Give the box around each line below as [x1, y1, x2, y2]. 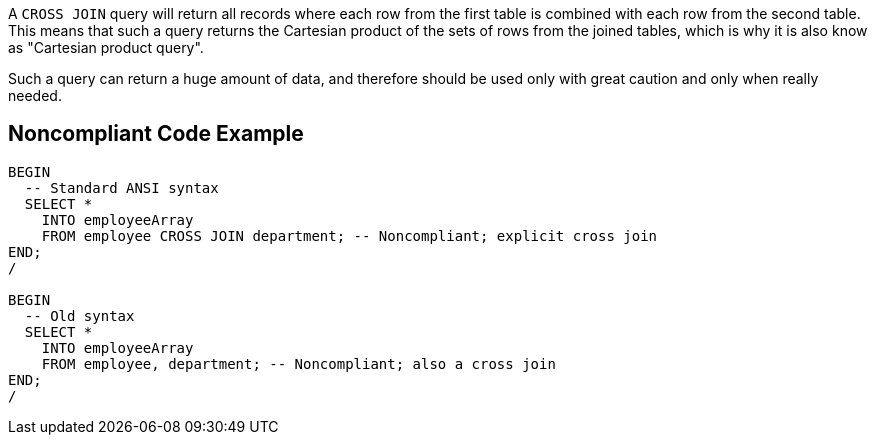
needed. [8, 87, 62, 104]
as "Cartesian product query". [8, 39, 204, 56]
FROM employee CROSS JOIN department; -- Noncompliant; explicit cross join [41, 227, 658, 244]
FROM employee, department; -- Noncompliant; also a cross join [41, 355, 556, 372]
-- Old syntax [24, 307, 135, 324]
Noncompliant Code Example [8, 121, 304, 147]
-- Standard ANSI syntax [24, 179, 219, 196]
